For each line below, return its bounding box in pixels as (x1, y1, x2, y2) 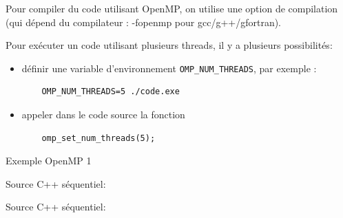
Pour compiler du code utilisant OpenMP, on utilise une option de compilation (6, 1, 338, 15)
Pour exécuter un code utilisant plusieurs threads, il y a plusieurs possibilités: (6, 38, 333, 52)
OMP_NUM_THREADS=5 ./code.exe (41, 87, 180, 97)
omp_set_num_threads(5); (41, 133, 156, 143)
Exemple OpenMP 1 (6, 153, 92, 168)
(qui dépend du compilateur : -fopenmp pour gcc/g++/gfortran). (6, 14, 282, 29)
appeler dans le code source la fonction (21, 107, 185, 122)
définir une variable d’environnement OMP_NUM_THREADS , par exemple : (21, 61, 317, 75)
